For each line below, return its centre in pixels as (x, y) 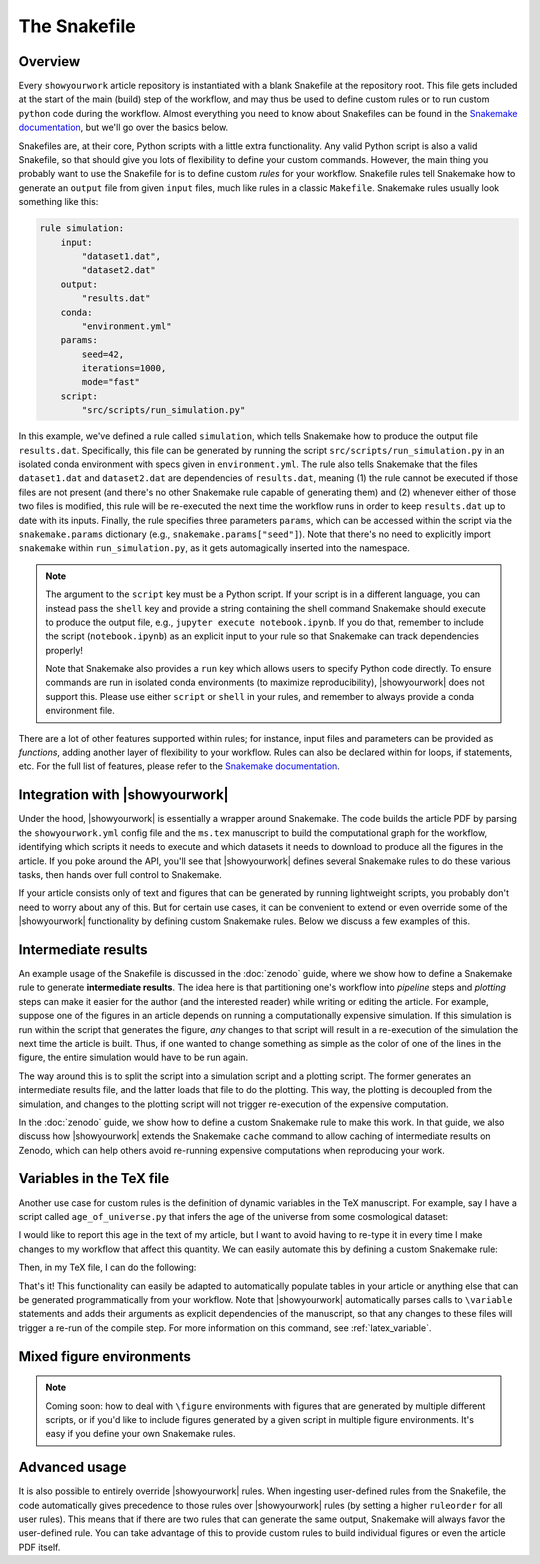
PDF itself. (39, 1547)
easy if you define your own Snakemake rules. (140, 1434)
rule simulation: (82, 228)
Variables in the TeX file (94, 1178)
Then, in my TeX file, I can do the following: (107, 1267)
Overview (49, 61)
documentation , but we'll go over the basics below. (123, 127)
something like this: (58, 202)
